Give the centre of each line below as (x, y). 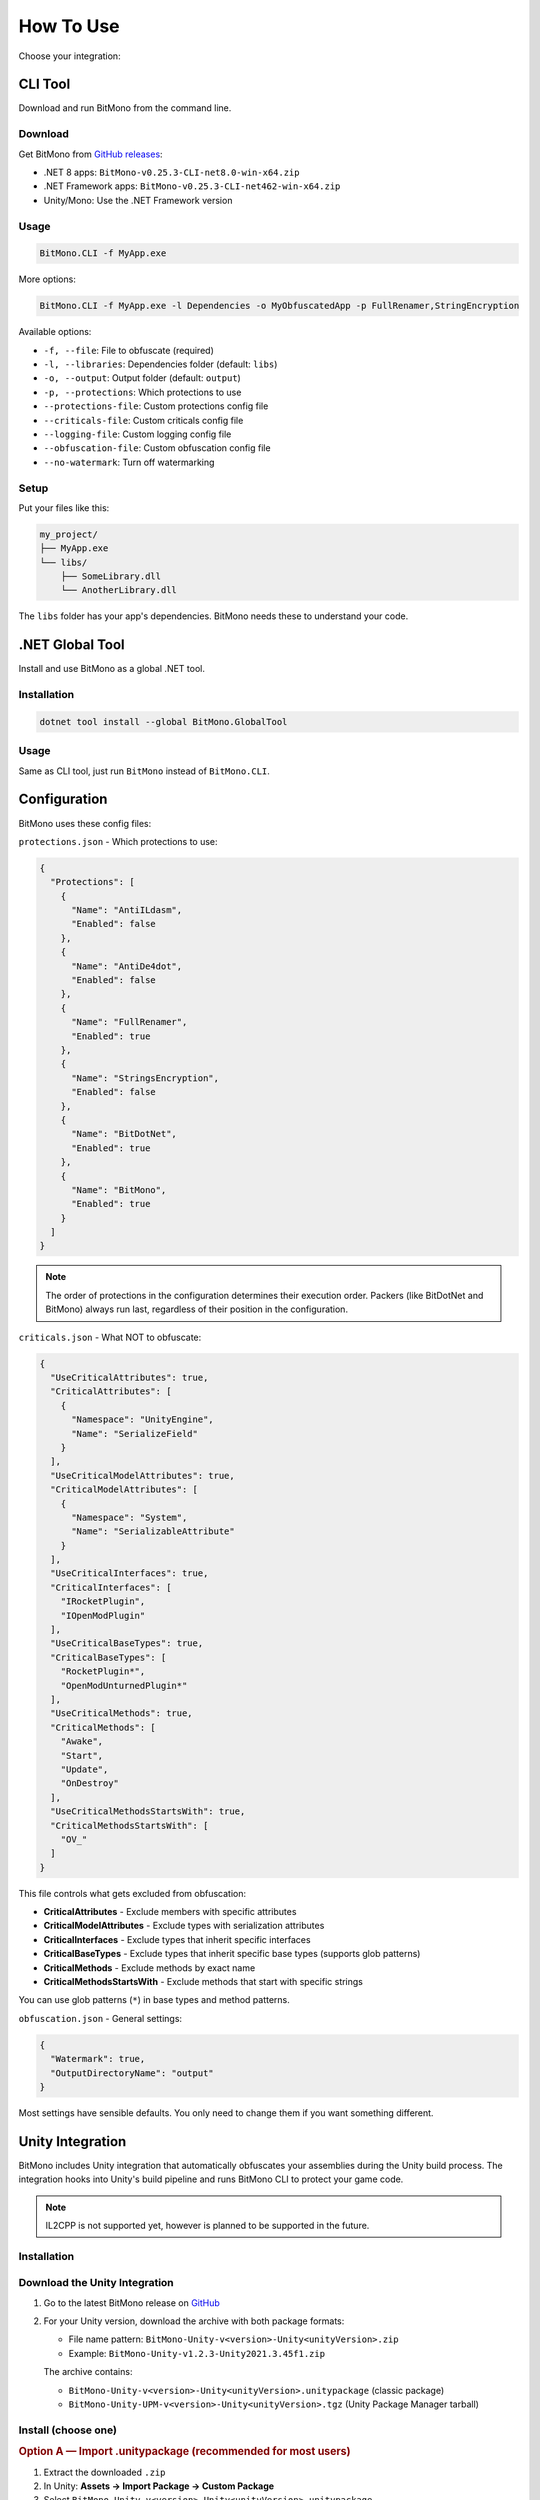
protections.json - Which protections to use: (118, 841)
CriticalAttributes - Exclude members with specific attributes (170, 1912)
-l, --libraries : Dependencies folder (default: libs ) (160, 364)
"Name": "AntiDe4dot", (127, 966)
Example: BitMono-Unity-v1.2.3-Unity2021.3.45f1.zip (196, 2353)
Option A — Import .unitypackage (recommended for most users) (184, 2452)
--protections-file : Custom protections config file (156, 406)
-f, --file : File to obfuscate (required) (128, 350)
